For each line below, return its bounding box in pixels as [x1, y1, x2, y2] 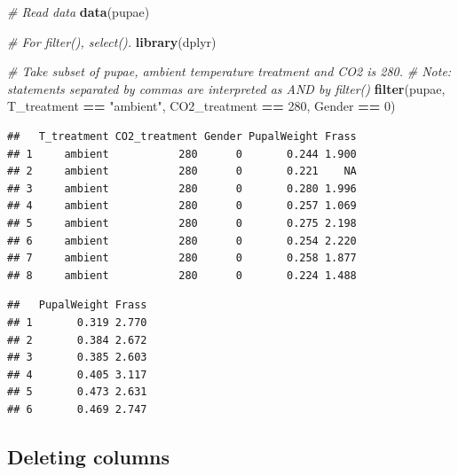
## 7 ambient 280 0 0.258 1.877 [7, 252, 357, 265]
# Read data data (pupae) [7, 3, 150, 20]
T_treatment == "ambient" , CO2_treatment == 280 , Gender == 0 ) [7, 97, 396, 115]
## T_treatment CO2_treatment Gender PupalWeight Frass [7, 129, 357, 143]
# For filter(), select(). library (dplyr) [7, 32, 217, 51]
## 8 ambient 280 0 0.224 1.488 [7, 269, 357, 282]
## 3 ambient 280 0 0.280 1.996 [7, 182, 357, 195]
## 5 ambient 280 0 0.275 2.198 [7, 216, 357, 230]
